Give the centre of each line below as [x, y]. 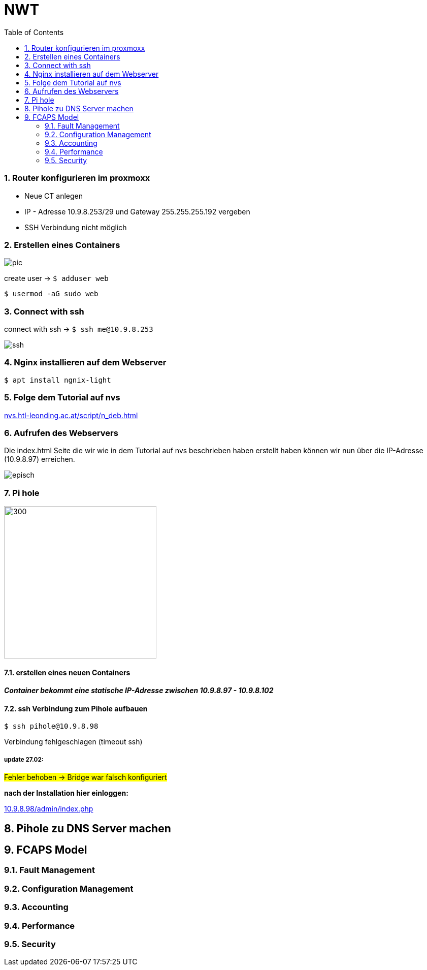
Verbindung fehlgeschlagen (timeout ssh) [73, 742]
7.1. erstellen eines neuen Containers [67, 672]
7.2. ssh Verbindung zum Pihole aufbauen [76, 708]
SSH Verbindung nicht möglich [76, 227]
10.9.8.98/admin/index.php [49, 809]
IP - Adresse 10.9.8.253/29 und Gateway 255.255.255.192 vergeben [137, 211]
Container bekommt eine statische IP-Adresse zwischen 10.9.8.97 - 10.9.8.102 [139, 691]
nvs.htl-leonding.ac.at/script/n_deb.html [71, 415]
